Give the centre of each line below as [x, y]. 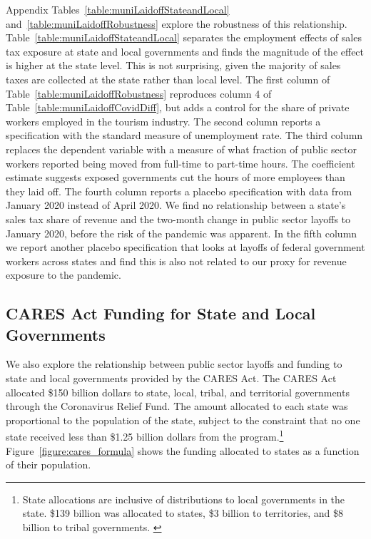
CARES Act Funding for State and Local [161, 313]
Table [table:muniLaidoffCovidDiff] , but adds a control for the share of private [178, 107]
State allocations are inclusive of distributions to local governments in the [184, 499]
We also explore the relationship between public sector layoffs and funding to [174, 364]
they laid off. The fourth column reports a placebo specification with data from [179, 191]
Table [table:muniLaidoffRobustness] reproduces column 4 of [139, 93]
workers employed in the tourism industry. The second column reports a [163, 121]
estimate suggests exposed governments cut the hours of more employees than [176, 177]
